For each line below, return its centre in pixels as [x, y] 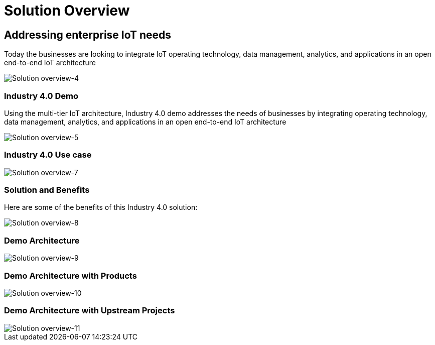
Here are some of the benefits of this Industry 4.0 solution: [101, 207]
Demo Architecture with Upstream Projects [90, 311]
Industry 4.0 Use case [48, 155]
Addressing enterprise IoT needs [88, 35]
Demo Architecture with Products [70, 275]
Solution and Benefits [47, 190]
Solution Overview [67, 11]
